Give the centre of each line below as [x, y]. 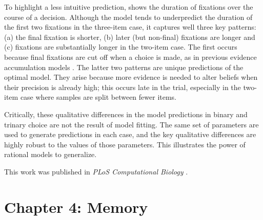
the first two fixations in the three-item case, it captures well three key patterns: [130, 27]
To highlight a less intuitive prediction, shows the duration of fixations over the [129, 7]
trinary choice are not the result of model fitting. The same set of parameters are [131, 124]
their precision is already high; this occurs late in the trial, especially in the [123, 87]
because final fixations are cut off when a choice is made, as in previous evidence [130, 57]
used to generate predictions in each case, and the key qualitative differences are [130, 134]
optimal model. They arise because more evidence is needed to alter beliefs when [131, 77]
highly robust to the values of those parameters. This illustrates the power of [125, 144]
